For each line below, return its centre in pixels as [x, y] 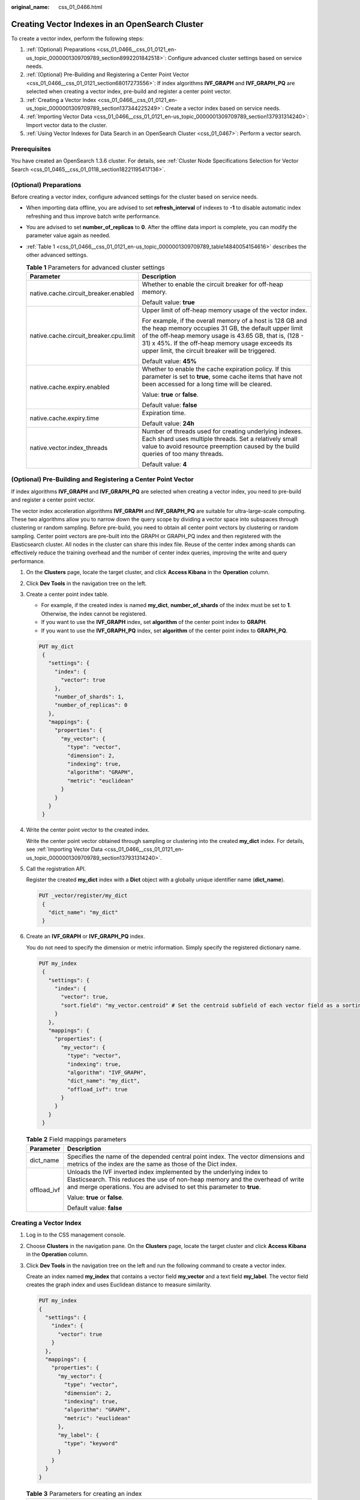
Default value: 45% [169, 361]
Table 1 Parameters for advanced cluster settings [95, 267]
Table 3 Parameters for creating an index [84, 1493]
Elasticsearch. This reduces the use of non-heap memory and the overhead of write [185, 1179]
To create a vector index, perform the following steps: [77, 38]
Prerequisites [31, 149]
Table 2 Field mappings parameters [76, 1139]
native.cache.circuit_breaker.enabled [82, 293]
